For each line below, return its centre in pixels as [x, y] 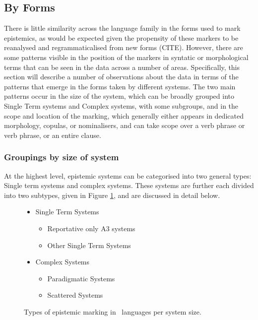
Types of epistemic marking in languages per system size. [113, 311]
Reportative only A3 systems [91, 228]
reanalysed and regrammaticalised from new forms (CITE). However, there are [124, 47]
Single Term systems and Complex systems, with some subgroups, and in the [121, 105]
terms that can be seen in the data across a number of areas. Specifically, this [122, 67]
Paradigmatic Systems [81, 278]
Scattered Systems [75, 295]
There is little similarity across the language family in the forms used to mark [122, 28]
